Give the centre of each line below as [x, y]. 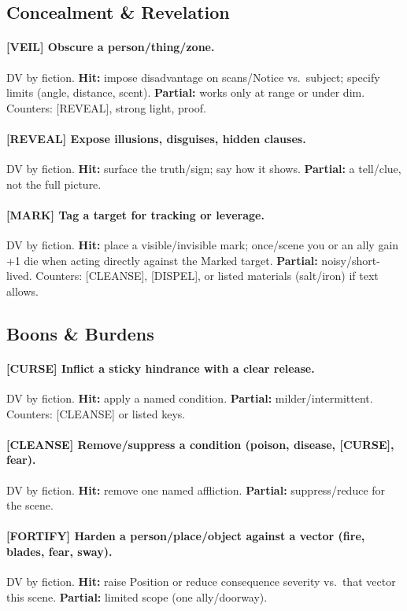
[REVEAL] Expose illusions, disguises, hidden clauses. [156, 138]
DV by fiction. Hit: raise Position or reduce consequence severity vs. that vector [201, 582]
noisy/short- [351, 260]
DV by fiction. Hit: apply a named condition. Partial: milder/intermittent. [190, 398]
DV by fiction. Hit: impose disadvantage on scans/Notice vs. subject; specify [193, 77]
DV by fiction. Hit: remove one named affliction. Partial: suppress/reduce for [196, 490]
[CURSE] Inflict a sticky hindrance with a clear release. [161, 368]
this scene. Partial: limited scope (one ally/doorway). [137, 596]
